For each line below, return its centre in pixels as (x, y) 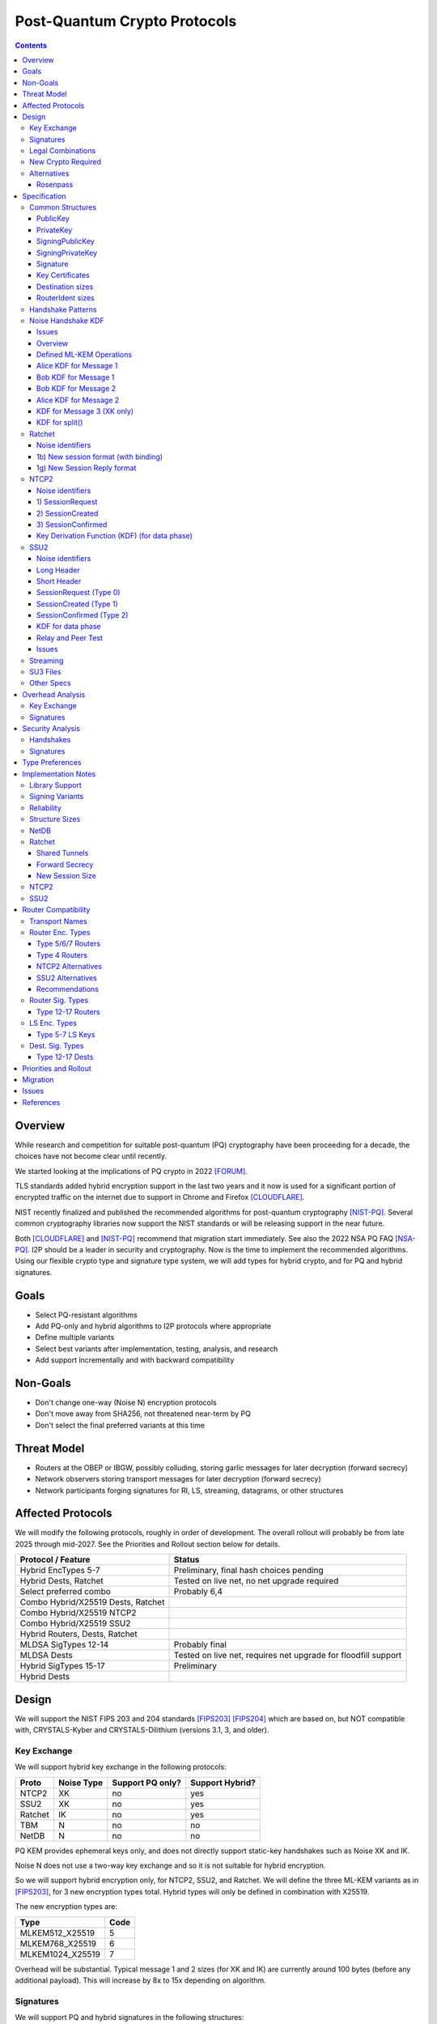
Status (187, 1560)
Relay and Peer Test (70, 638)
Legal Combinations (63, 151)
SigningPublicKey (66, 241)
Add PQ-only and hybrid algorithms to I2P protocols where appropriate (153, 1326)
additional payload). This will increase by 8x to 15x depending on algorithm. (140, 1980)
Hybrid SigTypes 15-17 (62, 1666)
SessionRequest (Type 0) (78, 593)
